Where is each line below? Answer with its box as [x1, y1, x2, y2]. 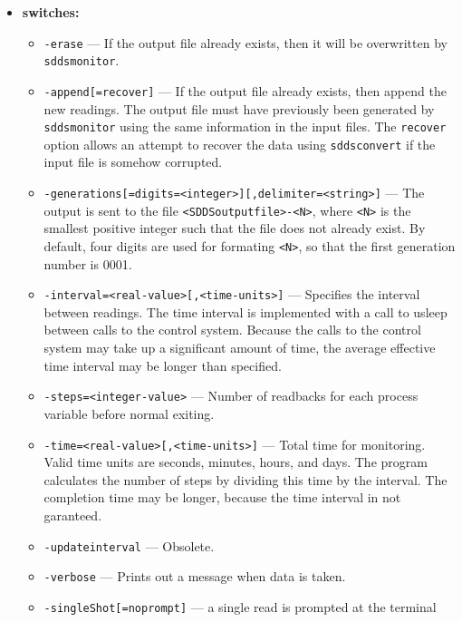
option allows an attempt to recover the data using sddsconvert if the [43, 134, 436, 153]
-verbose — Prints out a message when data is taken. [43, 567, 346, 586]
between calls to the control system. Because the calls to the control [43, 320, 421, 339]
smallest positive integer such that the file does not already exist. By [43, 219, 426, 238]
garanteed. [43, 505, 102, 524]
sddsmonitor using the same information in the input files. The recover [43, 117, 447, 136]
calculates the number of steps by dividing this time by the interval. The [43, 470, 448, 489]
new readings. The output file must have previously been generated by [43, 99, 435, 118]
